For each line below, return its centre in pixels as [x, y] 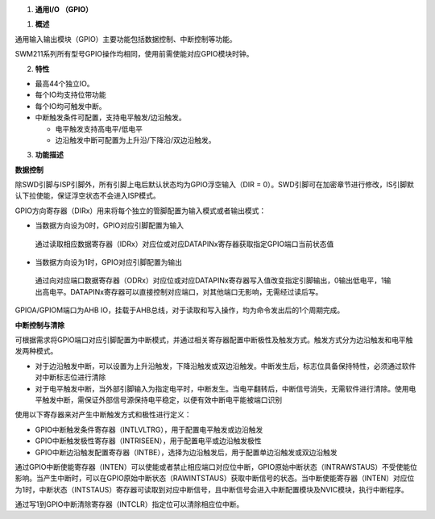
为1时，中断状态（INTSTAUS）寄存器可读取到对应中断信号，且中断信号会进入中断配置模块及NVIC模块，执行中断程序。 [211, 489]
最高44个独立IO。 [64, 83]
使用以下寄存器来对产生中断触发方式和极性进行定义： [103, 415]
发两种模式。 [36, 351]
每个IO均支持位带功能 [70, 95]
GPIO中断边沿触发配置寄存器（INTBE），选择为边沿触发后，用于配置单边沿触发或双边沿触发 [186, 452]
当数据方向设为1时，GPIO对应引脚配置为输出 [109, 262]
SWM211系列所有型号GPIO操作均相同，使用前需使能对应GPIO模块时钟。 [134, 54]
